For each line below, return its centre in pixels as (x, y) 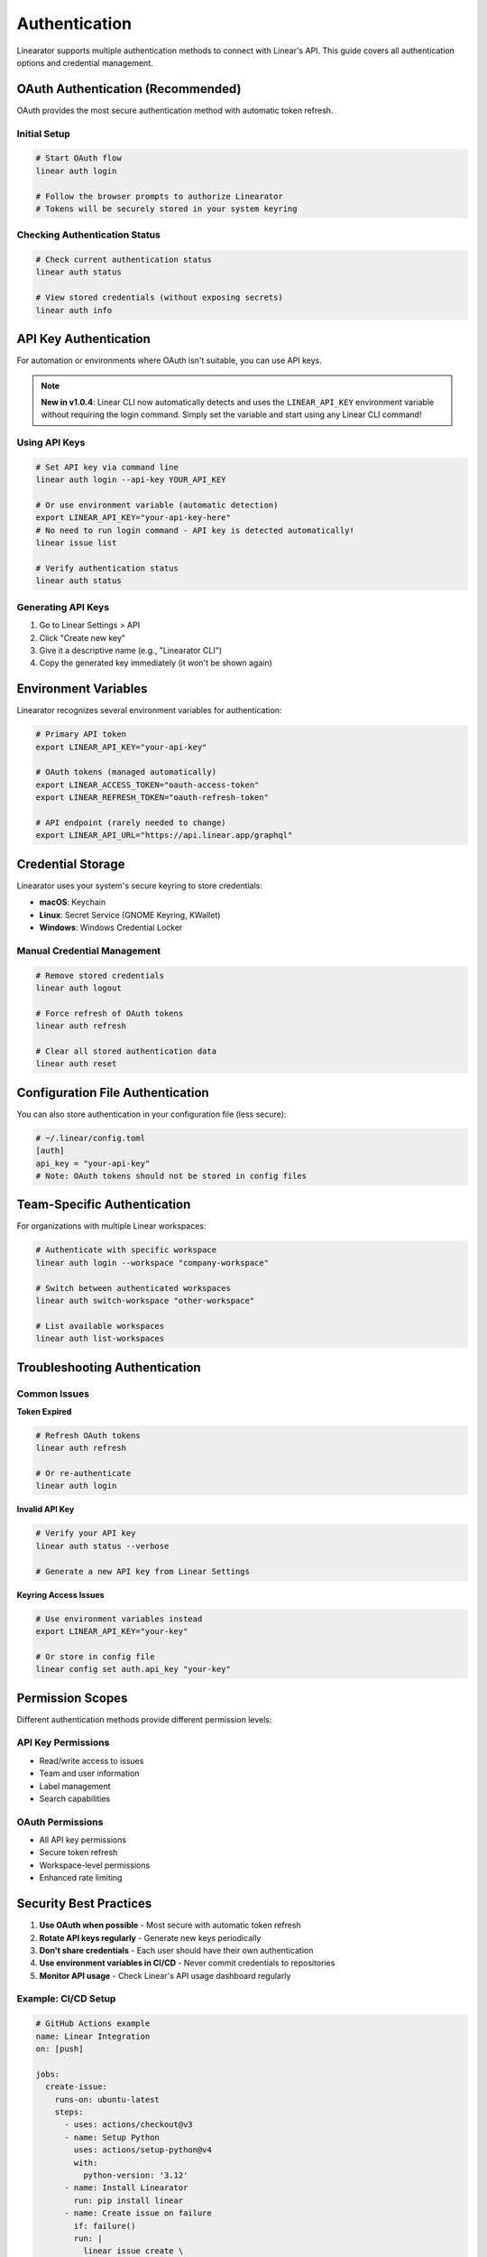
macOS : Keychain (73, 902)
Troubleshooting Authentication (109, 1367)
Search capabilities (75, 1798)
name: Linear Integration (93, 2036)
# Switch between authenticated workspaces (133, 1288)
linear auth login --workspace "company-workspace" (152, 1263)
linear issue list (76, 543)
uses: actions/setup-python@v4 (142, 2150)
